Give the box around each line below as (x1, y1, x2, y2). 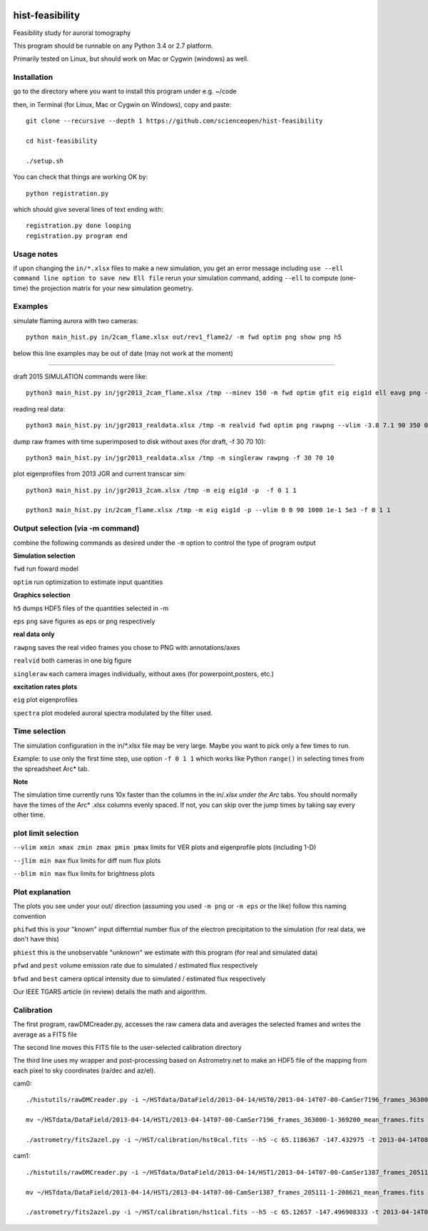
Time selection (13, 726, 66, 736)
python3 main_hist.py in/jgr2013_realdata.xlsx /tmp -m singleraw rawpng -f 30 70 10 (26, 454, 335, 461)
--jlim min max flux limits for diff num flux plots (13, 856, 161, 864)
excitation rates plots (13, 682, 78, 691)
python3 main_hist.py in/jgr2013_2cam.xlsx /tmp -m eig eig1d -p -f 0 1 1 (26, 486, 297, 494)
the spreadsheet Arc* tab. (13, 764, 89, 773)
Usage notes (13, 249, 58, 259)
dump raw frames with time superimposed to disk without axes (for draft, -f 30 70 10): (13, 437, 266, 446)
